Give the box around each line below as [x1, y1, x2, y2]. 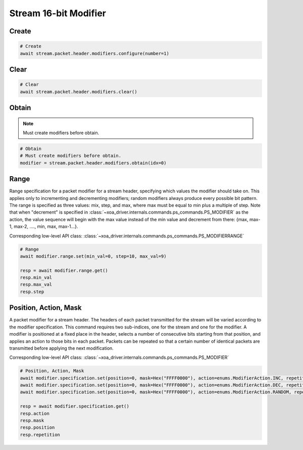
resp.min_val [20, 275, 53, 280]
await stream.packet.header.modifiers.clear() [20, 89, 137, 95]
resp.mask [20, 418, 44, 424]
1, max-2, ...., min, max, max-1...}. [9, 223, 78, 230]
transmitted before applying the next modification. [9, 345, 114, 351]
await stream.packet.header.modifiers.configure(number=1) [20, 51, 169, 56]
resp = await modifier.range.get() [20, 267, 108, 273]
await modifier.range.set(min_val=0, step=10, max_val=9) [20, 253, 167, 259]
